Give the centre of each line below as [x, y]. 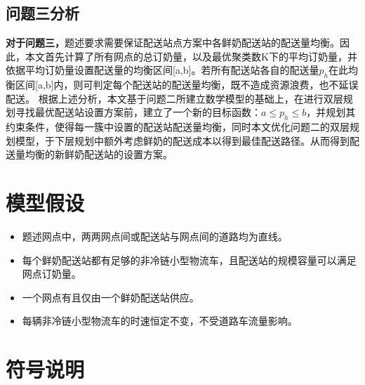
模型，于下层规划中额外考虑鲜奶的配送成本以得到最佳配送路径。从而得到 [182, 140]
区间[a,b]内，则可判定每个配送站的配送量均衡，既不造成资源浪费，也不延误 [187, 85]
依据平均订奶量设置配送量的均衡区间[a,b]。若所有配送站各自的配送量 [162, 70]
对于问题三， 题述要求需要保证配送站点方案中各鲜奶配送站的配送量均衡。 [173, 43]
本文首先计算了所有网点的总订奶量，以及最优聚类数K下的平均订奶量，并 [191, 56]
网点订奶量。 [52, 274]
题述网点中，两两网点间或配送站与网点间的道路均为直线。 [155, 236]
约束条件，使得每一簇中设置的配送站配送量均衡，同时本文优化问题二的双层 [178, 127]
